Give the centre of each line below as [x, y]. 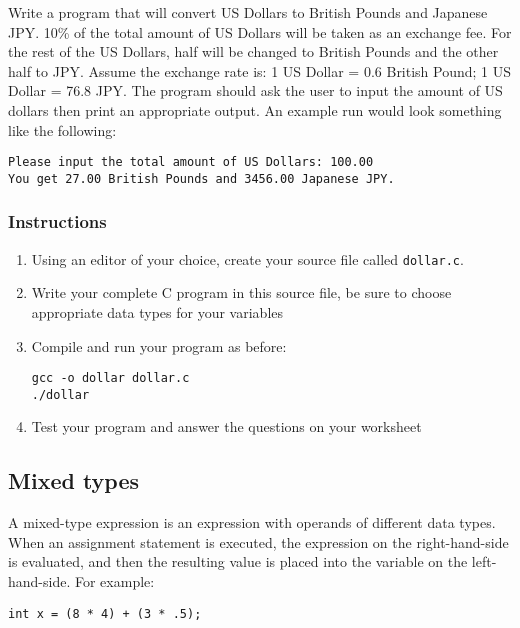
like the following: [62, 129]
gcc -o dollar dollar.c [110, 378]
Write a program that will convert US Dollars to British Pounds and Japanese [248, 12]
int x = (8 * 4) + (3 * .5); [105, 613]
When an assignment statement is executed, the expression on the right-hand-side [258, 541]
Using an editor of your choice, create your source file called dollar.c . [247, 258]
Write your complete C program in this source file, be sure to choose [241, 292]
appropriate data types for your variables [157, 311]
